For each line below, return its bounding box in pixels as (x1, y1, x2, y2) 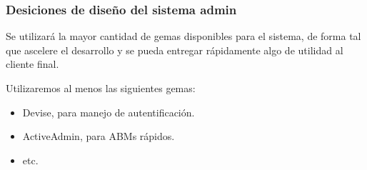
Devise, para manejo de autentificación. (22, 104, 195, 119)
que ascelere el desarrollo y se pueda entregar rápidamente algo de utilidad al (6, 42, 343, 57)
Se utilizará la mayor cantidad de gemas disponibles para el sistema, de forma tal (6, 29, 361, 44)
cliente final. (6, 56, 59, 71)
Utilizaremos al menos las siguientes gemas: (6, 81, 196, 95)
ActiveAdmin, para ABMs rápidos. (22, 129, 175, 144)
